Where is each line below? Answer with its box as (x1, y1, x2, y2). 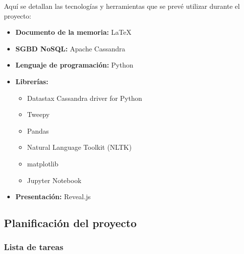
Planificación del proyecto (4, 215, 137, 231)
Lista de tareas (4, 241, 64, 253)
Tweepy (27, 109, 50, 119)
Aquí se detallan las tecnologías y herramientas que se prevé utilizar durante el (4, 1, 240, 11)
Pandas (27, 125, 49, 136)
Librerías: (15, 76, 48, 86)
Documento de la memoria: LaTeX (15, 27, 132, 37)
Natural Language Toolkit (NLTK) (27, 142, 132, 152)
